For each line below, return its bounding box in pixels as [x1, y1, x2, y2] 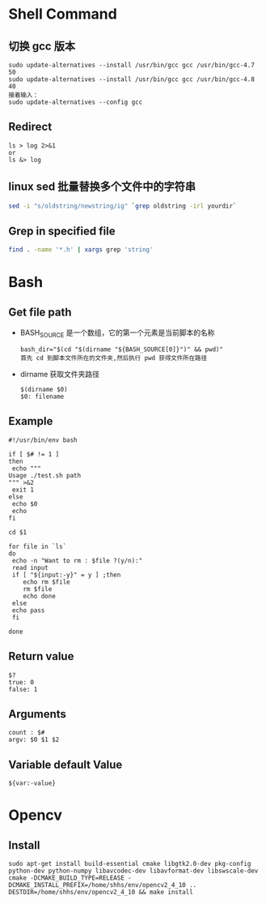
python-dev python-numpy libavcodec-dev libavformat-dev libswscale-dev [8, 867, 259, 876]
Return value [8, 649, 74, 663]
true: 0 [8, 678, 35, 686]
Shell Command [8, 5, 117, 24]
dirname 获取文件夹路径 [19, 369, 99, 379]
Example [8, 414, 53, 428]
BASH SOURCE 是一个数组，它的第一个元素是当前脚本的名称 [19, 328, 216, 339]
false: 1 [8, 685, 38, 693]
